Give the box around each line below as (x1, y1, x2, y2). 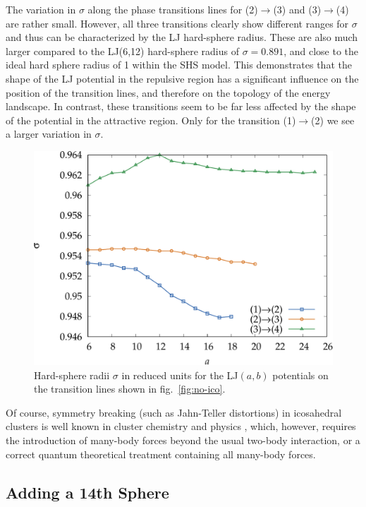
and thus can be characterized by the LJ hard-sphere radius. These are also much (6, 30, 358, 44)
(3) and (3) (273, 2, 322, 16)
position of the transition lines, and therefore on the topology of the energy (6, 85, 331, 100)
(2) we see (311, 112, 355, 127)
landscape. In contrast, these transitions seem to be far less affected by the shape (6, 99, 356, 114)
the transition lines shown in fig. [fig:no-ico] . (34, 381, 226, 396)
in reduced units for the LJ (121, 367, 238, 382)
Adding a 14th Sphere (6, 481, 169, 503)
